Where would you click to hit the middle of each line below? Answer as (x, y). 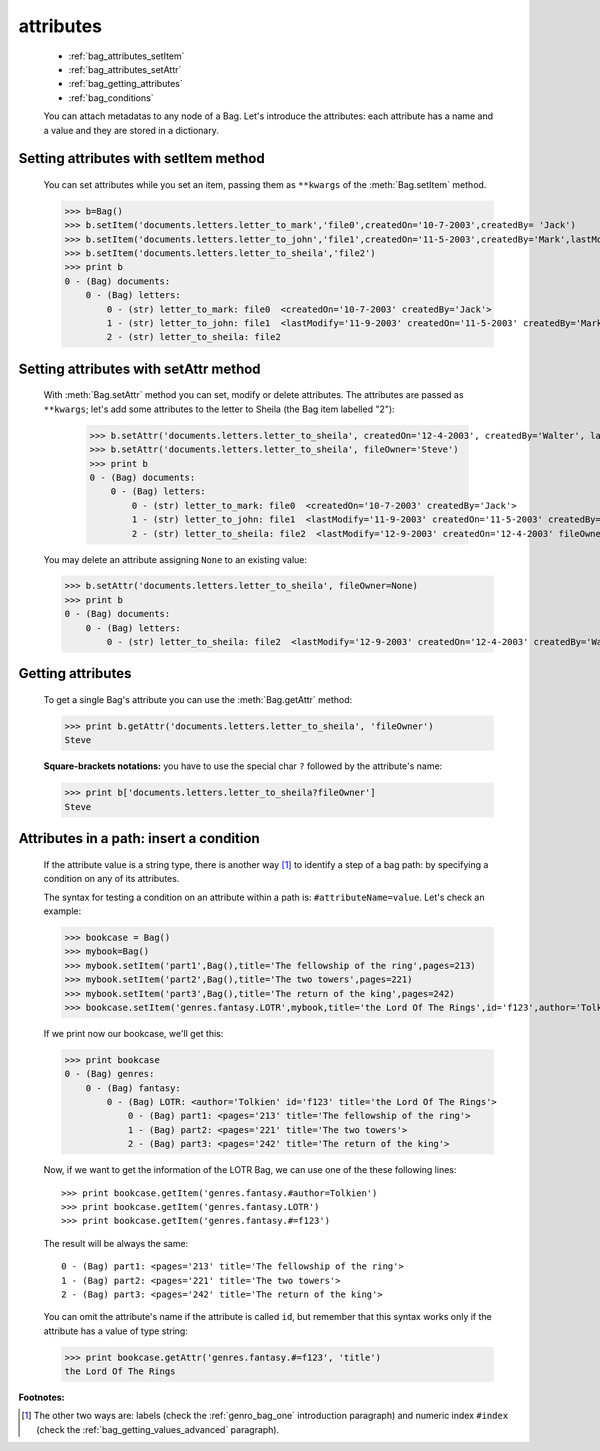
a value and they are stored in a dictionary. (131, 130)
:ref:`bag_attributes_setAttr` (125, 69)
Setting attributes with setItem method (141, 158)
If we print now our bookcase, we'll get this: (133, 1033)
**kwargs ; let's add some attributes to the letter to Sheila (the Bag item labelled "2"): (219, 409)
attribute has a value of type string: (116, 1331)
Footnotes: (41, 1397)
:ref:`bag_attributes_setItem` (126, 56)
